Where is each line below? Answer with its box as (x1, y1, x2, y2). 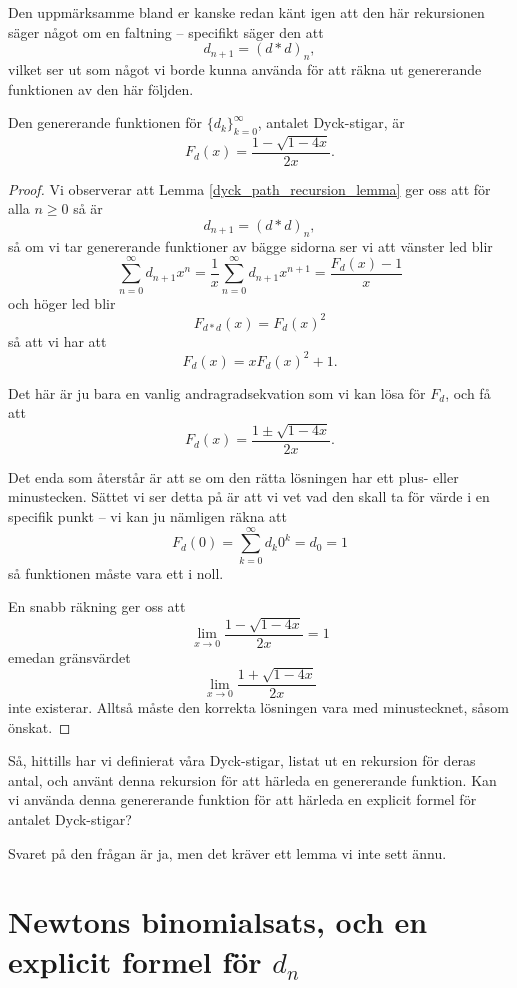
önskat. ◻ (8, 716, 71, 737)
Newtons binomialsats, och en (8, 901, 428, 942)
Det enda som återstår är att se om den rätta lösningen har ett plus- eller (8, 466, 459, 487)
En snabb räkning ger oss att (8, 596, 186, 617)
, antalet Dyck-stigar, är (257, 112, 405, 133)
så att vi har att (8, 330, 107, 351)
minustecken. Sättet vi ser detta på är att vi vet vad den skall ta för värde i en (8, 486, 490, 507)
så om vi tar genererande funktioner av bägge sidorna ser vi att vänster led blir (8, 235, 493, 256)
